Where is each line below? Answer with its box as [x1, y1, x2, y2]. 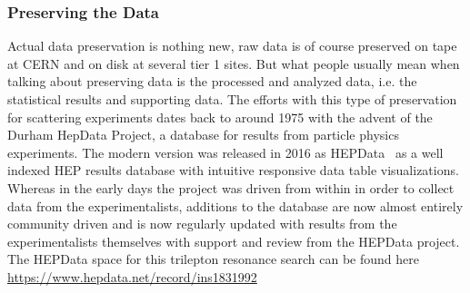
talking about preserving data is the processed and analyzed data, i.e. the [7, 72, 417, 91]
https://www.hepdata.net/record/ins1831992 [7, 267, 257, 286]
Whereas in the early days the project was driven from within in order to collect [7, 178, 455, 197]
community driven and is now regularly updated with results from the [7, 214, 397, 233]
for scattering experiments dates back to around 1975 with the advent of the [7, 107, 433, 126]
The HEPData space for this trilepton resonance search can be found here [7, 249, 419, 269]
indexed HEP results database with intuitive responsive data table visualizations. [7, 161, 459, 180]
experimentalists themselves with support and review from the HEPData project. [7, 231, 460, 250]
